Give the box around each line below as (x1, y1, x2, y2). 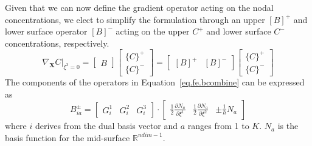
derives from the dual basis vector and (35, 119, 178, 132)
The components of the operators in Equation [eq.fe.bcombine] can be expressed (5, 75, 305, 88)
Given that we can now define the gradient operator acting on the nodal (5, 1, 274, 13)
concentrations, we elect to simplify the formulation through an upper (5, 13, 265, 25)
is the (277, 119, 299, 132)
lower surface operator (5, 25, 88, 38)
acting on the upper (116, 25, 190, 38)
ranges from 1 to (187, 119, 249, 132)
